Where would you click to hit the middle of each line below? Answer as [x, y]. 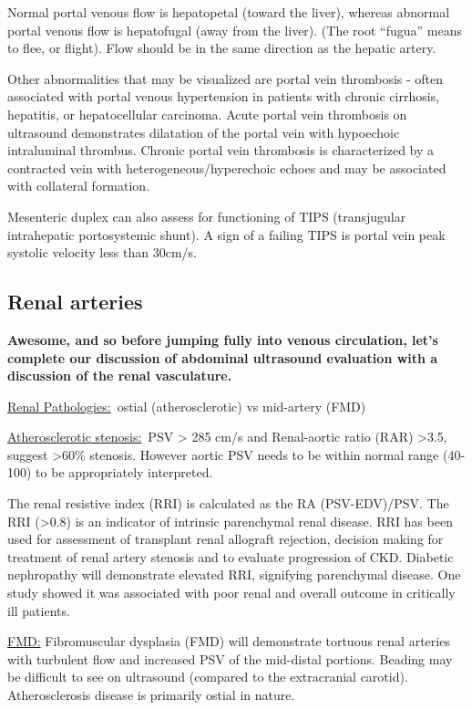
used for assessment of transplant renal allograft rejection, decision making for [226, 539]
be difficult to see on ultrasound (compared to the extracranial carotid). [208, 677]
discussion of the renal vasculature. [120, 376]
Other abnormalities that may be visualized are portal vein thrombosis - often [226, 78]
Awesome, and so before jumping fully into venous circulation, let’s [223, 339]
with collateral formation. [79, 186]
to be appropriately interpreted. [124, 472]
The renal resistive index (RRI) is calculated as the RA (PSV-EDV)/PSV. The [228, 503]
